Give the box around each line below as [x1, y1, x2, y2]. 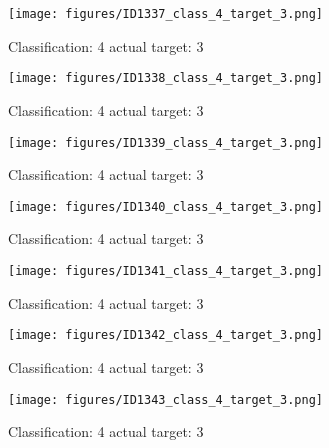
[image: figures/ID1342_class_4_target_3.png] [8, 328, 323, 343]
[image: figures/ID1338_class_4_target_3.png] [8, 71, 323, 86]
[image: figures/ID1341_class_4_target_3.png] [8, 264, 323, 278]
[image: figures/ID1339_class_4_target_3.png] [8, 135, 323, 150]
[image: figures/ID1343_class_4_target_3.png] [8, 392, 323, 407]
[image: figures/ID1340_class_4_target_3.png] [8, 199, 323, 214]
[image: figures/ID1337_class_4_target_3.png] [8, 7, 323, 21]
